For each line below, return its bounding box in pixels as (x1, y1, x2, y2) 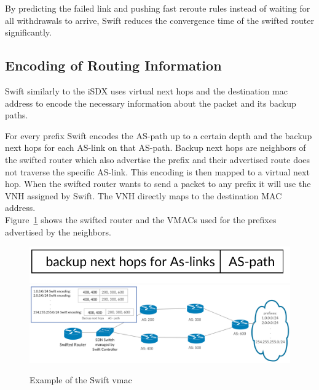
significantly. (5, 26, 52, 39)
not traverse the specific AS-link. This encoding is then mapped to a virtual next (5, 165, 310, 178)
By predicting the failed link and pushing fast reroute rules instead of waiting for (5, 2, 310, 14)
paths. (5, 109, 28, 121)
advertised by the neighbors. (5, 225, 111, 238)
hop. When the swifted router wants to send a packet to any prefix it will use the (5, 177, 311, 190)
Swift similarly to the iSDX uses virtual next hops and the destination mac (5, 84, 288, 97)
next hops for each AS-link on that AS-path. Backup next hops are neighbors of (5, 141, 306, 154)
